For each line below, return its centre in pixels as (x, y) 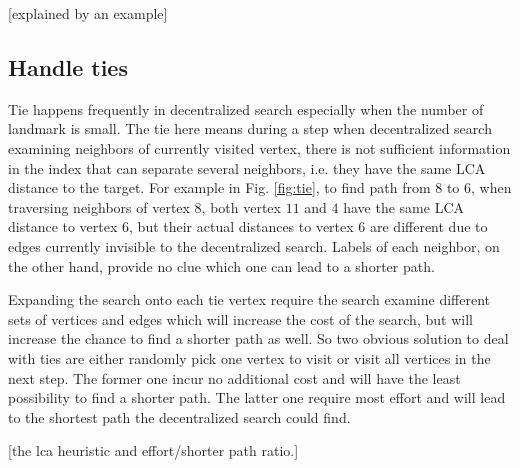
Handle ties (68, 66)
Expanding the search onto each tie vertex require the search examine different (249, 299)
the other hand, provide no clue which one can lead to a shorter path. (221, 265)
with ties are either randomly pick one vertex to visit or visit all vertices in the (249, 357)
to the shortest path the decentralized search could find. (179, 416)
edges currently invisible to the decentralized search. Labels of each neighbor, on (254, 245)
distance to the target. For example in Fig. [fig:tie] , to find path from (219, 187)
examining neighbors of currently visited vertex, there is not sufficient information (259, 147)
